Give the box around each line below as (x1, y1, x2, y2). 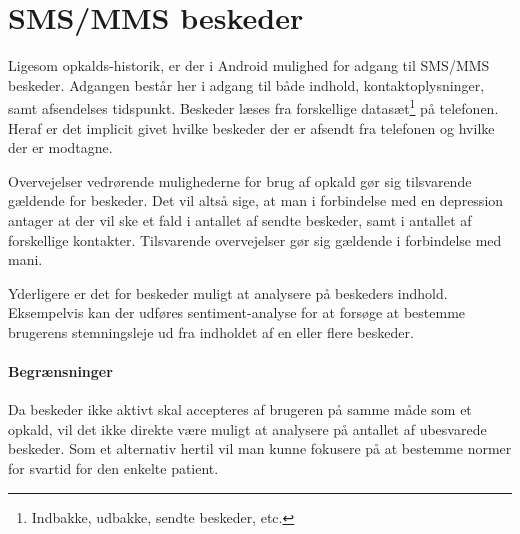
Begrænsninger (8, 361, 113, 382)
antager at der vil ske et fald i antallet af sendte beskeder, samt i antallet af (8, 209, 472, 230)
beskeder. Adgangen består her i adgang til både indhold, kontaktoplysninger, (8, 74, 485, 95)
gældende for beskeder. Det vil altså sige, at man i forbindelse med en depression (8, 190, 504, 211)
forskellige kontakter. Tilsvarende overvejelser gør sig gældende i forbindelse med (8, 229, 502, 250)
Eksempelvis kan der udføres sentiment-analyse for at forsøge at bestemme (8, 302, 466, 323)
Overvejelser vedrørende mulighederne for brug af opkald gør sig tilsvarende (8, 170, 472, 191)
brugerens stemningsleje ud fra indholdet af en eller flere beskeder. (8, 321, 414, 342)
